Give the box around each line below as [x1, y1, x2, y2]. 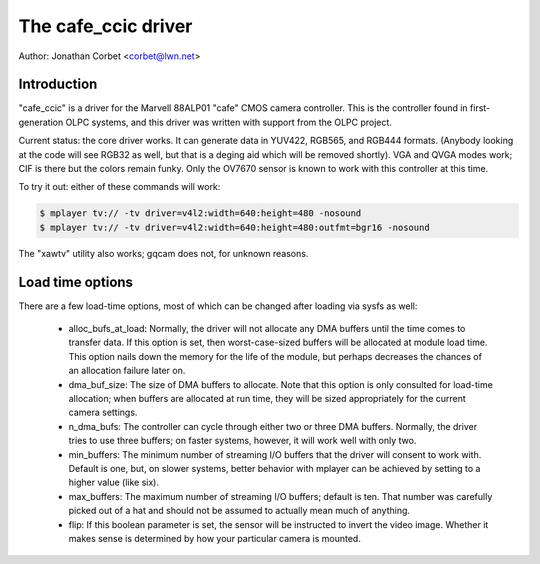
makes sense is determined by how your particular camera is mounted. [68, 532, 362, 544]
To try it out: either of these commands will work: [18, 181, 221, 193]
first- [470, 102, 491, 114]
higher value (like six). [68, 476, 160, 489]
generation [18, 116, 64, 128]
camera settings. [68, 406, 138, 419]
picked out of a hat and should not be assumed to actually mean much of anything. [68, 505, 410, 517]
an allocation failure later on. [68, 365, 186, 377]
